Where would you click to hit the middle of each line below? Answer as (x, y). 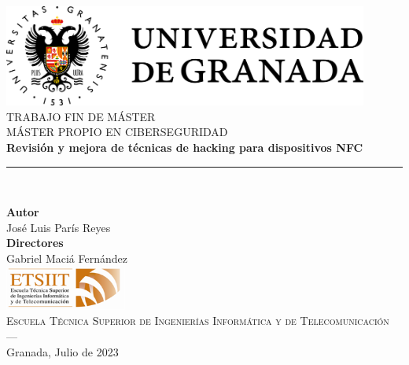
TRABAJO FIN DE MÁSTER (81, 116)
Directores (35, 243)
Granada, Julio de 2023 (63, 351)
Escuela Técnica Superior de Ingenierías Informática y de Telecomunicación (198, 321)
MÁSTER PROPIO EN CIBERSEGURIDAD (117, 132)
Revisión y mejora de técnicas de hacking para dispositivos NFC (185, 147)
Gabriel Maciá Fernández (67, 258)
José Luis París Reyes (59, 227)
